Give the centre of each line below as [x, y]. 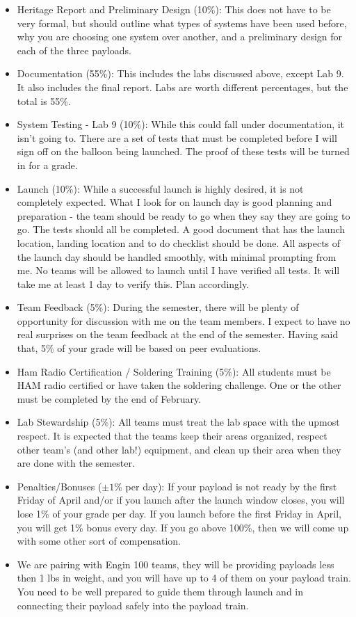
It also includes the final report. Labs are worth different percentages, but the [183, 87]
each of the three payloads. [74, 50]
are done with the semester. [76, 463]
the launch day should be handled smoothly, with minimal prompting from [177, 256]
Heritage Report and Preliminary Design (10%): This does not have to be [174, 9]
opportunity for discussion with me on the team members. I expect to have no [184, 320]
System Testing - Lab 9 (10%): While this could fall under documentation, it [181, 124]
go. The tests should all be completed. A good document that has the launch [181, 229]
